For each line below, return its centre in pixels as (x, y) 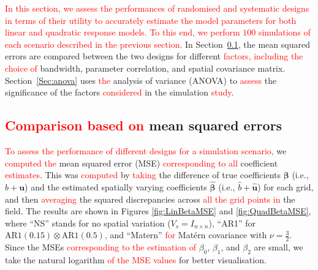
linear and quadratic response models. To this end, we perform (123, 32)
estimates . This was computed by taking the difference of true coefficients (143, 175)
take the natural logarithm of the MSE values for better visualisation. (136, 259)
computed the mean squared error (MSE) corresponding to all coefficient (142, 163)
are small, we (278, 247)
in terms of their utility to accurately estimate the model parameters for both (151, 20)
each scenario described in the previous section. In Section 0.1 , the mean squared (157, 44)
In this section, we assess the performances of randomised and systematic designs (157, 8)
